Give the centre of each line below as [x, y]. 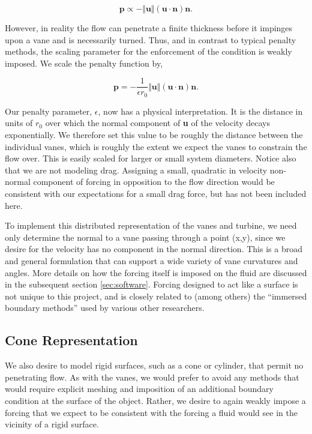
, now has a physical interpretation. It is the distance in [200, 111]
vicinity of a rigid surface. [52, 424]
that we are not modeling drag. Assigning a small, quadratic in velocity [136, 170]
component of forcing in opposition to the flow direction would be [154, 182]
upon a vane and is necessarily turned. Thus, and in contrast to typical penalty [151, 39]
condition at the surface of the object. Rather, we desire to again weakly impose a [155, 400]
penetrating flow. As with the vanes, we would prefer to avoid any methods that [152, 377]
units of [19, 123]
